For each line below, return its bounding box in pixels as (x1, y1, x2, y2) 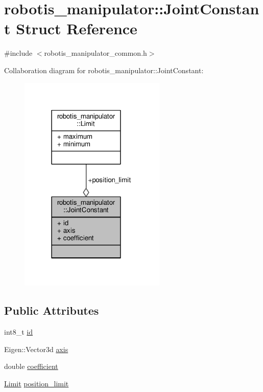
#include (4, 48, 33, 58)
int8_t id (4, 326, 33, 337)
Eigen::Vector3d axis (4, 343, 68, 354)
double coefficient (4, 361, 58, 372)
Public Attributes (4, 302, 99, 318)
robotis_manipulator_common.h (44, 48, 147, 58)
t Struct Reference (4, 18, 137, 39)
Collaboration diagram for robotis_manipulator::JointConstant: (4, 64, 204, 75)
